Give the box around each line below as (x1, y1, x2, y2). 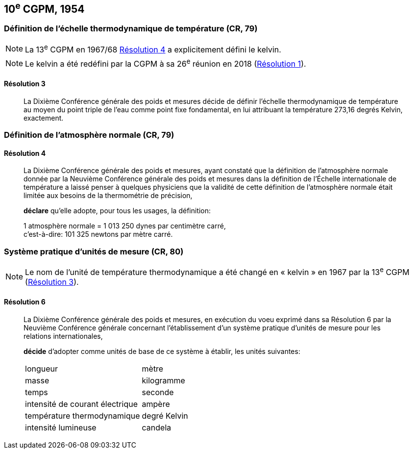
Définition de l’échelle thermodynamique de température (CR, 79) (4, 24, 258, 34)
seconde (142, 387, 174, 397)
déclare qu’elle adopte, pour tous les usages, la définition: (24, 206, 211, 215)
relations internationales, (24, 331, 103, 340)
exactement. (24, 113, 64, 122)
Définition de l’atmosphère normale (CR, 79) (4, 130, 174, 140)
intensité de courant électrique (25, 399, 138, 409)
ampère (142, 399, 170, 409)
